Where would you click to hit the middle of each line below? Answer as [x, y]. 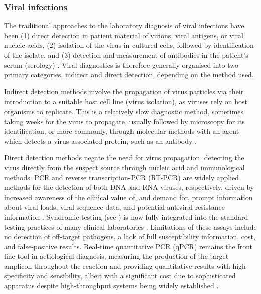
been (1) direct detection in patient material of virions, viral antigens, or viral [124, 35]
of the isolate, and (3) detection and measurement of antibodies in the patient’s [126, 55]
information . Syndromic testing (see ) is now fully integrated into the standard [126, 216]
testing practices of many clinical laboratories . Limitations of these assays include [130, 226]
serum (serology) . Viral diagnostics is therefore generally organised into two [121, 65]
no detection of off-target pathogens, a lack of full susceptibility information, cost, [130, 236]
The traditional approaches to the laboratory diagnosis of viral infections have [124, 25]
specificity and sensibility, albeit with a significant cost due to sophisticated [120, 276]
